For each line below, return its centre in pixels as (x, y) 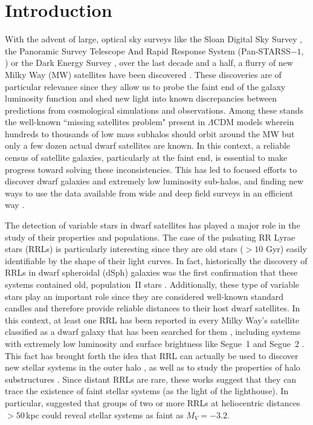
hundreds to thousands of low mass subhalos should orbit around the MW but (150, 133)
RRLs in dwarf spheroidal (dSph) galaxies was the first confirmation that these (151, 272)
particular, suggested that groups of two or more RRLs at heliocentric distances (153, 402)
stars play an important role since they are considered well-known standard (144, 296)
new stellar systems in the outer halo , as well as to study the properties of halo (153, 367)
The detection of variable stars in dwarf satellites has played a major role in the (153, 225)
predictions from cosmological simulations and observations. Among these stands (154, 110)
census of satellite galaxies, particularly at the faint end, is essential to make (146, 157)
